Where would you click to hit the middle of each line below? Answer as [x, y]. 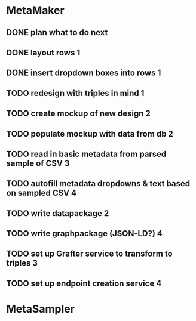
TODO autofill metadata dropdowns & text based [98, 183]
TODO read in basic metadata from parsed [86, 154]
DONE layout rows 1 [43, 52]
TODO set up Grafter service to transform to [89, 254]
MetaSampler [40, 309]
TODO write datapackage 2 [58, 213]
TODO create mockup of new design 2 [79, 114]
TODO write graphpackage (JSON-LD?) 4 [85, 234]
